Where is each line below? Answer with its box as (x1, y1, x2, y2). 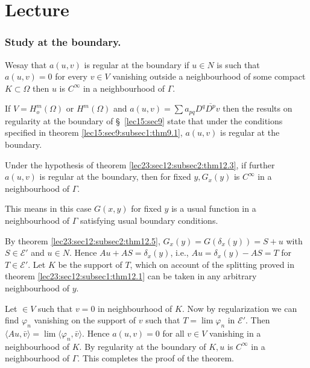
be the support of (58, 258, 122, 270)
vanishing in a (209, 326, 261, 339)
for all (162, 326, 185, 339)
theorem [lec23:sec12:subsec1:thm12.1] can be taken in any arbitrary (5, 270, 257, 282)
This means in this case (5, 202, 92, 215)
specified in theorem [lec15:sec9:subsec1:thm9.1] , (5, 126, 183, 139)
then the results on (223, 102, 293, 115)
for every (55, 70, 87, 83)
